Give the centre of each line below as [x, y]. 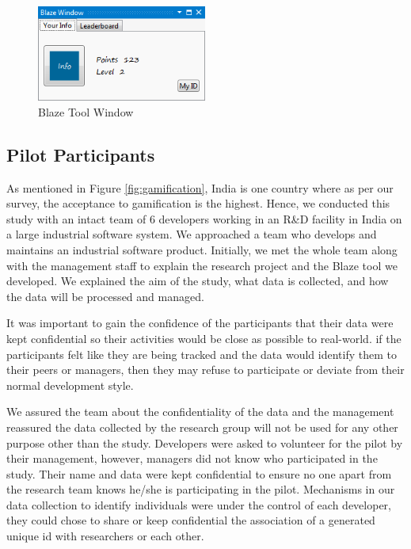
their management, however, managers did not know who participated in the [192, 458]
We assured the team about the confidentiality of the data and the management [200, 412]
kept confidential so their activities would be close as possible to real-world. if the [204, 338]
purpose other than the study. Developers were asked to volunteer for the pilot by [205, 442]
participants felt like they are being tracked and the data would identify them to [202, 354]
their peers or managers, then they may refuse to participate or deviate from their [205, 370]
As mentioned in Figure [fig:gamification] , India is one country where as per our [200, 187]
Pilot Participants [81, 154]
